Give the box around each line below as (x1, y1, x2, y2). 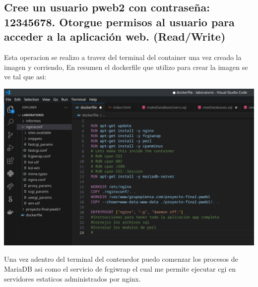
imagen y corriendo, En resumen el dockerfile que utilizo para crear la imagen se (4, 61, 248, 72)
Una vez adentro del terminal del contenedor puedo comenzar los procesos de (4, 254, 238, 264)
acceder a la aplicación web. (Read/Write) (4, 29, 226, 44)
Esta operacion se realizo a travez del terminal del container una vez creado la (4, 52, 242, 62)
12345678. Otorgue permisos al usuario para (4, 14, 235, 29)
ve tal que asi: (4, 71, 47, 82)
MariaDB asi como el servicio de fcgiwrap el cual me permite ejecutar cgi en (4, 263, 236, 274)
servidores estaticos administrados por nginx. (4, 273, 141, 284)
